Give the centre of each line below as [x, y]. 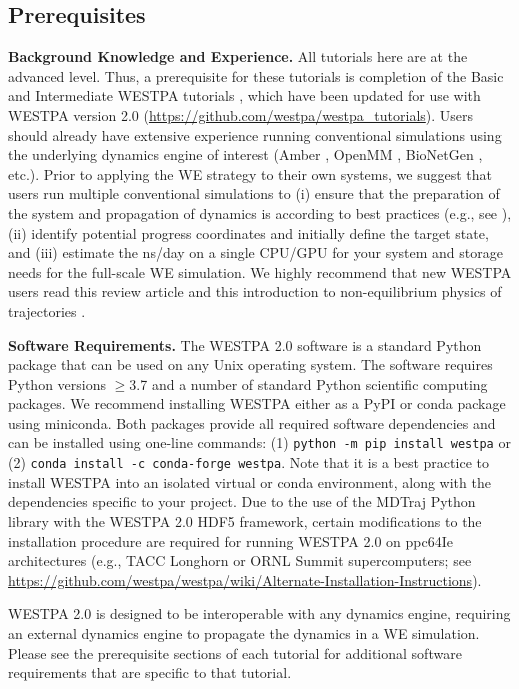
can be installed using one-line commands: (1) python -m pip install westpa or [259, 442]
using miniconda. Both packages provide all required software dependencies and [252, 422]
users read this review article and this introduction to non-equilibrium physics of [255, 291]
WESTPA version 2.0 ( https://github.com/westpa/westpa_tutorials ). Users [241, 114]
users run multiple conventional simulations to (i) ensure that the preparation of [254, 193]
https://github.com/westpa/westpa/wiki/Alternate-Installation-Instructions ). [245, 579]
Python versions [57, 383]
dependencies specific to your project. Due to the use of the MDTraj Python [242, 501]
